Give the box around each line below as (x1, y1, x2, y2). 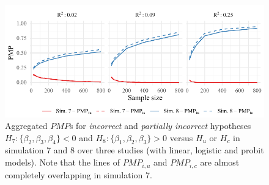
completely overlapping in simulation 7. (5, 168, 152, 181)
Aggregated (5, 119, 48, 132)
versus (169, 131, 193, 144)
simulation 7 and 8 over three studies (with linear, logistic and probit (5, 144, 264, 156)
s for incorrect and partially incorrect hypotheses (69, 119, 251, 132)
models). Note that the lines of (5, 156, 120, 169)
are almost (200, 156, 240, 169)
